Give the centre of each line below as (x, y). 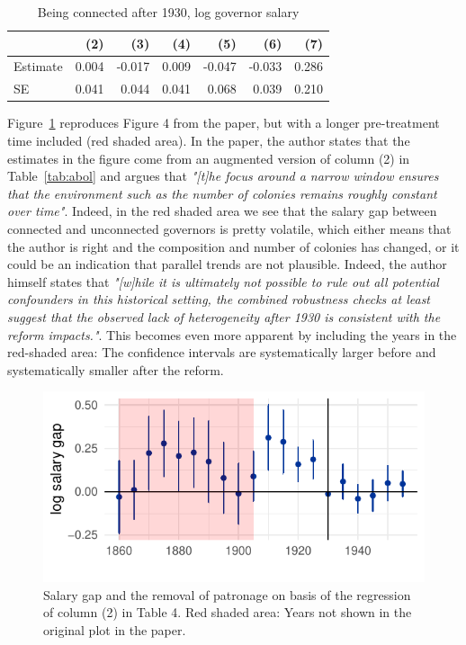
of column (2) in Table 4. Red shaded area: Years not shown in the (228, 612)
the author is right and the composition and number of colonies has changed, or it (233, 246)
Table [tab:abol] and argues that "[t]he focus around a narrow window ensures (223, 176)
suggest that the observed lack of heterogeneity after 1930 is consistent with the (224, 316)
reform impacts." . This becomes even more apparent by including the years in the (232, 334)
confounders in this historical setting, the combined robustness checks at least (219, 299)
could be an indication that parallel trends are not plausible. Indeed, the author (227, 264)
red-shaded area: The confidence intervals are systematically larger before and (222, 352)
